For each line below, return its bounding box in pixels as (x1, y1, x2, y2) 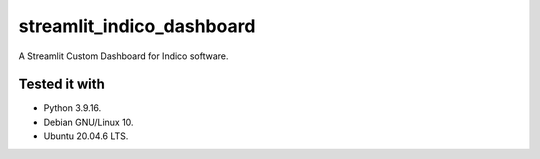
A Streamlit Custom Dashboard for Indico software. (18, 50, 229, 62)
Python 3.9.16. (43, 102, 102, 114)
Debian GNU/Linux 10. (43, 116, 134, 128)
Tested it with (18, 76, 105, 93)
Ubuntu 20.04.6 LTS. (43, 130, 129, 142)
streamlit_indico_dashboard (18, 15, 256, 37)
